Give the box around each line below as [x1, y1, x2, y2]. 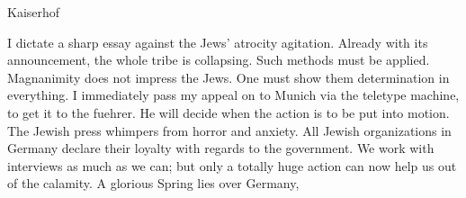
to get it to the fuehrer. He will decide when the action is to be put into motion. [7, 103, 450, 121]
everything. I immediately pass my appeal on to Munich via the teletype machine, [7, 85, 460, 104]
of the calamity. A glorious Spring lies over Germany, [7, 174, 300, 193]
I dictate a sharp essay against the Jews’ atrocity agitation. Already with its [7, 32, 428, 51]
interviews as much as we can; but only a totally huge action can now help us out [7, 156, 457, 175]
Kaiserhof [7, 3, 60, 21]
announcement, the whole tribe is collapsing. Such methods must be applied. [7, 50, 430, 69]
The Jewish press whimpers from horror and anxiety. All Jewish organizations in [7, 121, 452, 139]
